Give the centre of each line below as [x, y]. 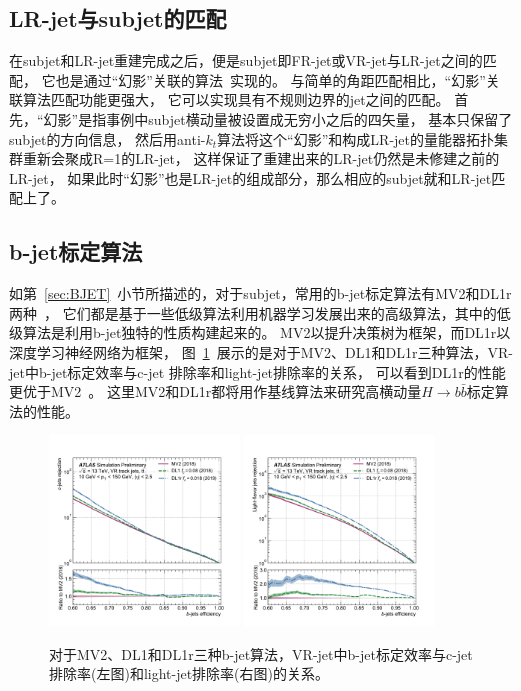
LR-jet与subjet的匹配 [118, 18]
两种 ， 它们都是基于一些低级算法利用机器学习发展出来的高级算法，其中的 [253, 312]
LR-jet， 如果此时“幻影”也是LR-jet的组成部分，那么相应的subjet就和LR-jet [250, 177]
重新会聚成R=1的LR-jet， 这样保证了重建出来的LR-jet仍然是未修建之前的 [261, 158]
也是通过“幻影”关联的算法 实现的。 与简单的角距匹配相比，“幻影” [270, 79]
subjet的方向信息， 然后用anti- [107, 138]
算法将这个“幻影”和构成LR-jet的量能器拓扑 [355, 138]
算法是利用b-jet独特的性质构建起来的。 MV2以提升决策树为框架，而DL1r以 [266, 332]
